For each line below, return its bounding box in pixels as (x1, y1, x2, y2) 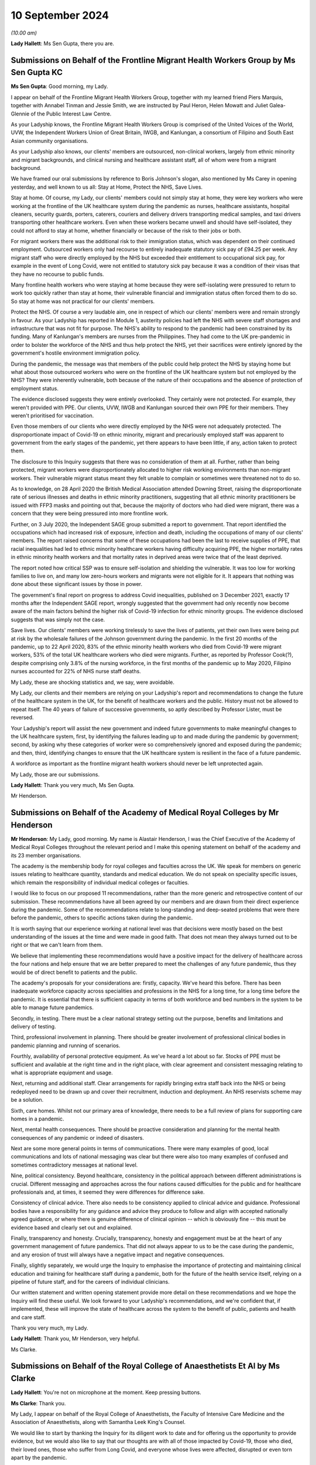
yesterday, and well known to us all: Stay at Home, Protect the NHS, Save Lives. (11, 183, 203, 190)
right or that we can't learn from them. (11, 941, 103, 949)
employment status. (11, 384, 59, 392)
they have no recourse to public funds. (11, 270, 105, 278)
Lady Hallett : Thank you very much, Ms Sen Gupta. (11, 781, 135, 788)
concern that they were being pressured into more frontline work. (11, 510, 169, 517)
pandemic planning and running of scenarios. (11, 1042, 121, 1049)
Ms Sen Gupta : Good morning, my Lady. (11, 83, 108, 90)
